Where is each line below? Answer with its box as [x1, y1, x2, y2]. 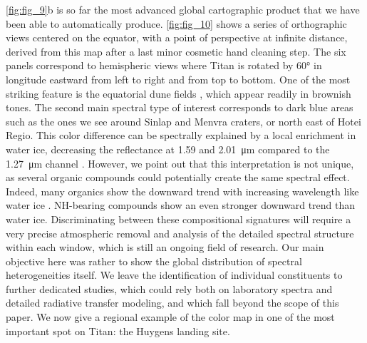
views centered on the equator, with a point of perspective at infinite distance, [6, 30, 348, 45]
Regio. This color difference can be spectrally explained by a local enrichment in [6, 128, 356, 143]
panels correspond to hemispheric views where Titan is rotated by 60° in [6, 58, 322, 73]
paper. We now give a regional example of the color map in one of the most [6, 309, 335, 324]
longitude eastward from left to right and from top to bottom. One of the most [6, 71, 351, 86]
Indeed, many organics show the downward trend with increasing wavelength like [6, 183, 359, 198]
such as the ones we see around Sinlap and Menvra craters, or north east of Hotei [6, 113, 361, 128]
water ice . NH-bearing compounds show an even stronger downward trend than [6, 198, 356, 213]
